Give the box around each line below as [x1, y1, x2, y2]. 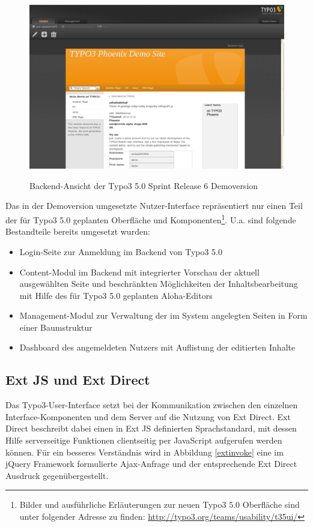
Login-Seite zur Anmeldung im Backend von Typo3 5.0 [19, 245, 222, 257]
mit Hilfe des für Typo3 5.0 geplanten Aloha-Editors [19, 289, 213, 301]
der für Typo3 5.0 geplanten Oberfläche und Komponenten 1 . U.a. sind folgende [5, 212, 296, 226]
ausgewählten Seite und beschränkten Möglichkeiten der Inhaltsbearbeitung [19, 277, 298, 290]
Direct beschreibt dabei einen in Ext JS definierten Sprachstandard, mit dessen [5, 422, 297, 435]
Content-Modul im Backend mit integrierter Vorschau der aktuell [19, 265, 260, 278]
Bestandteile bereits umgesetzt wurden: [5, 225, 150, 238]
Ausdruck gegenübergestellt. [5, 469, 109, 481]
